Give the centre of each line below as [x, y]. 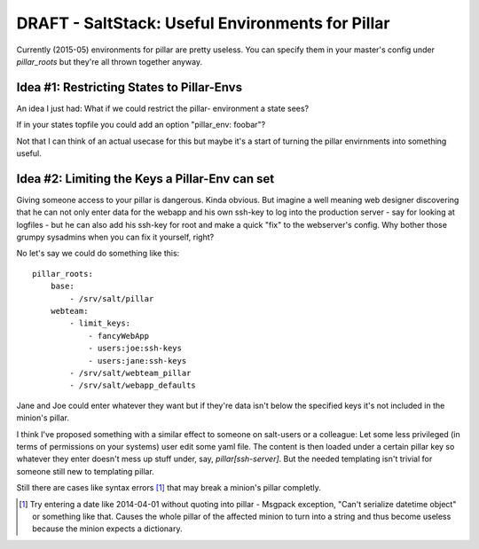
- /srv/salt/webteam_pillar [130, 373]
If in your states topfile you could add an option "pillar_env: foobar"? [141, 125]
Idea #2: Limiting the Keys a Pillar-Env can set [145, 179]
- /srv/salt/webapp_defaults [133, 385]
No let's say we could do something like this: [98, 254]
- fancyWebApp [119, 336]
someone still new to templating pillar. [85, 471]
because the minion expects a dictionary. [107, 529]
